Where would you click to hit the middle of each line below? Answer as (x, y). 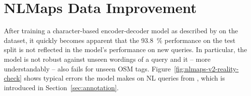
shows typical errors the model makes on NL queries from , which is (124, 78)
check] (13, 78)
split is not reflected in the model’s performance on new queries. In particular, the (125, 49)
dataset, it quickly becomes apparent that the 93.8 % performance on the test (120, 40)
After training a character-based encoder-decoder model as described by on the (121, 31)
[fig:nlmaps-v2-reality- (206, 68)
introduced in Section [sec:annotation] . (61, 87)
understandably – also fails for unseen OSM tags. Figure (87, 68)
